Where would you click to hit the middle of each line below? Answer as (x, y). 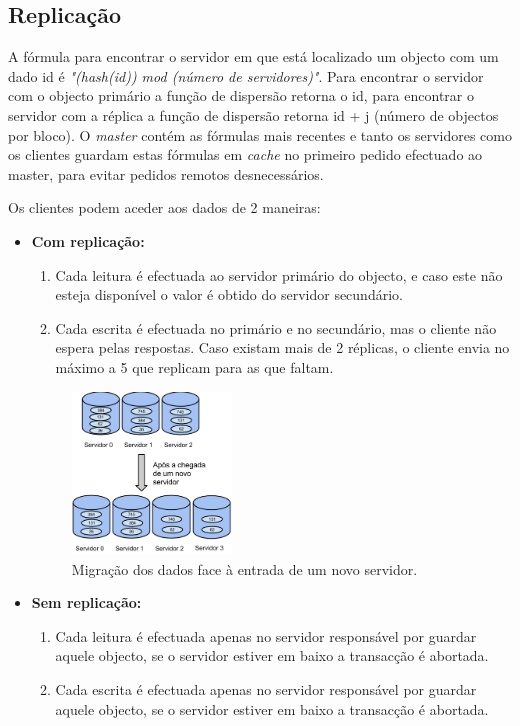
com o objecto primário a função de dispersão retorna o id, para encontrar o (241, 95)
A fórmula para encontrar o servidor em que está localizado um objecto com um (253, 56)
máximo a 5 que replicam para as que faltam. (194, 366)
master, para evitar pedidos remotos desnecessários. (166, 173)
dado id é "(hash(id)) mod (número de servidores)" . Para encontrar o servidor (246, 75)
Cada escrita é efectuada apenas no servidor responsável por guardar (266, 689)
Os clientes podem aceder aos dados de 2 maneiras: (164, 207)
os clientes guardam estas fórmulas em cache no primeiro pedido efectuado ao (245, 154)
